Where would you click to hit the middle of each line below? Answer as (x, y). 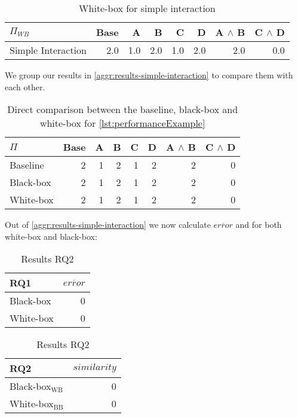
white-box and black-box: (51, 236)
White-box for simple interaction (147, 8)
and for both (259, 225)
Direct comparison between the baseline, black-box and (123, 109)
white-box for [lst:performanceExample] (122, 123)
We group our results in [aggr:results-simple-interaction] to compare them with (149, 75)
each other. (25, 86)
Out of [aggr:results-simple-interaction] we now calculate (108, 225)
